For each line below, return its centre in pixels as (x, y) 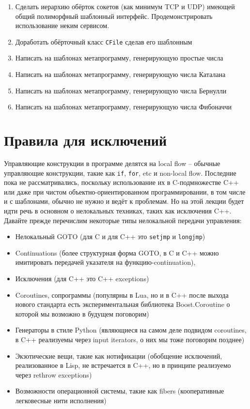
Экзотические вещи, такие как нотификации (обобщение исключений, (119, 356)
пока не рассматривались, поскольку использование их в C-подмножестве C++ (121, 182)
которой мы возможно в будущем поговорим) (82, 313)
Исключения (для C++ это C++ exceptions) (82, 278)
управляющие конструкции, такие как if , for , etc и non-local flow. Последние (120, 173)
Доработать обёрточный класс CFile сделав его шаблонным (104, 41)
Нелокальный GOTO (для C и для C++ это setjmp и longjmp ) (110, 236)
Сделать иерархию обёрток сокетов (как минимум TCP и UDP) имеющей (125, 6)
